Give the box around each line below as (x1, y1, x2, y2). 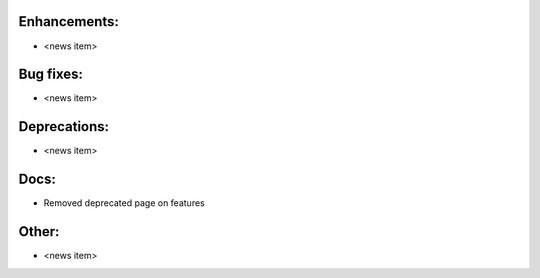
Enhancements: (18, 13, 120, 30)
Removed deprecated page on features (43, 197, 205, 209)
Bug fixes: (18, 66, 84, 83)
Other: (18, 223, 60, 240)
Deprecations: (18, 118, 110, 135)
